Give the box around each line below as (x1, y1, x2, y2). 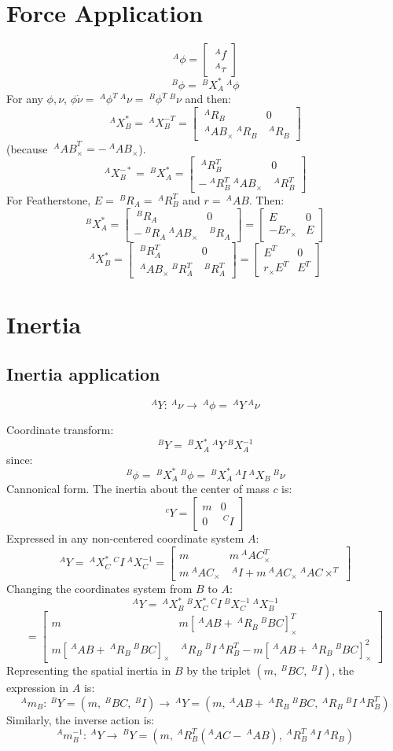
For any (6, 90, 43, 107)
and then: (185, 90, 231, 107)
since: (6, 451, 33, 467)
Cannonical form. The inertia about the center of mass (6, 480, 270, 497)
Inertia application (6, 362, 160, 386)
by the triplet (186, 662, 251, 679)
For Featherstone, (6, 191, 91, 208)
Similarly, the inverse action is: (6, 711, 155, 727)
